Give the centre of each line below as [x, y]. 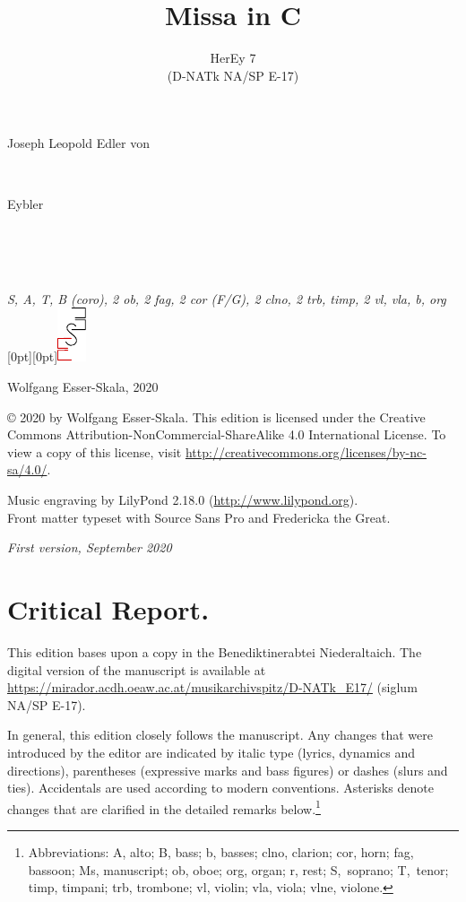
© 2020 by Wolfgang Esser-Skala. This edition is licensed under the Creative [216, 416]
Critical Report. [108, 609]
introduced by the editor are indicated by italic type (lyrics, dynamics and [211, 752]
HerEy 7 [233, 58]
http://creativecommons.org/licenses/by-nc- [306, 451]
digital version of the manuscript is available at [137, 669]
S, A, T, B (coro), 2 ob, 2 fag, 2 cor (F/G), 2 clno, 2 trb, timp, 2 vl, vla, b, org [227, 298]
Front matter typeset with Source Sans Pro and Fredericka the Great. [199, 517]
